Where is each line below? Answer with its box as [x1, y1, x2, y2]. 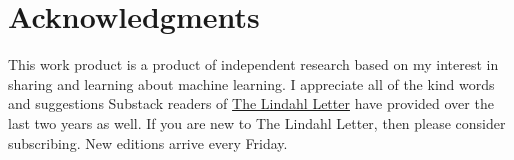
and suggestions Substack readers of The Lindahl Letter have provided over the [8, 93, 494, 114]
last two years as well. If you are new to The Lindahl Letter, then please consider [8, 112, 506, 133]
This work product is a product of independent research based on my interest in [8, 54, 499, 75]
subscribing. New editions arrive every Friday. [8, 132, 288, 153]
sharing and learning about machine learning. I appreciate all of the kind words [8, 73, 495, 94]
